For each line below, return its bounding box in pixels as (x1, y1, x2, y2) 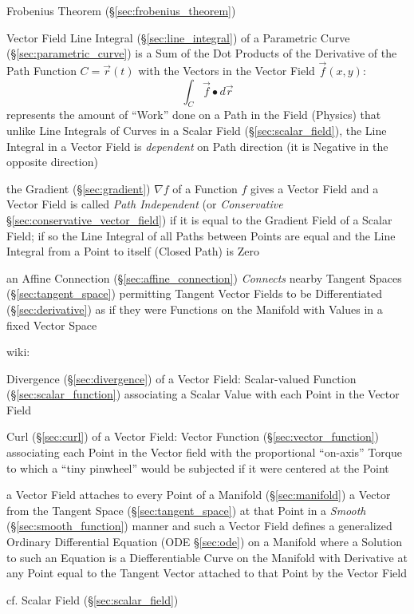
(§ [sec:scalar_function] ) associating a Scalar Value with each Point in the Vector (6, 386, 400, 402)
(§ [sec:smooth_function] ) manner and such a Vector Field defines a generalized (6, 517, 392, 534)
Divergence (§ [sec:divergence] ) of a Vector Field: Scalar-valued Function (6, 370, 357, 386)
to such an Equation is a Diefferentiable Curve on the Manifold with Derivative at (6, 549, 408, 565)
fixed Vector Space (6, 316, 97, 333)
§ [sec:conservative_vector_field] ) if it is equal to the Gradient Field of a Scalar (6, 211, 392, 228)
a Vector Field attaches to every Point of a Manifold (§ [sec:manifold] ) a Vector (6, 486, 391, 503)
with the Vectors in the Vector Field (138, 62, 315, 78)
